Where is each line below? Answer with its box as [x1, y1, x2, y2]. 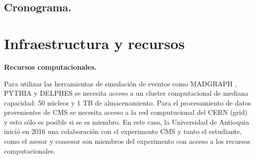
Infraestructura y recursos [4, 33, 185, 53]
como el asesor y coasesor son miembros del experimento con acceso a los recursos [4, 136, 251, 146]
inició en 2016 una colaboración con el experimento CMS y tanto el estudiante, [4, 126, 242, 136]
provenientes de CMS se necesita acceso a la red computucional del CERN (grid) [4, 107, 248, 117]
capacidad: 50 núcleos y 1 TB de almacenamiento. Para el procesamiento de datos [4, 97, 251, 107]
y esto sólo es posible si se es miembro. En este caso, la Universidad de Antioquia [4, 116, 249, 127]
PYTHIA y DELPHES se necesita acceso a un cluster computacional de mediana [4, 88, 249, 98]
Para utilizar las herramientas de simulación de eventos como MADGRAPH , [4, 78, 237, 88]
